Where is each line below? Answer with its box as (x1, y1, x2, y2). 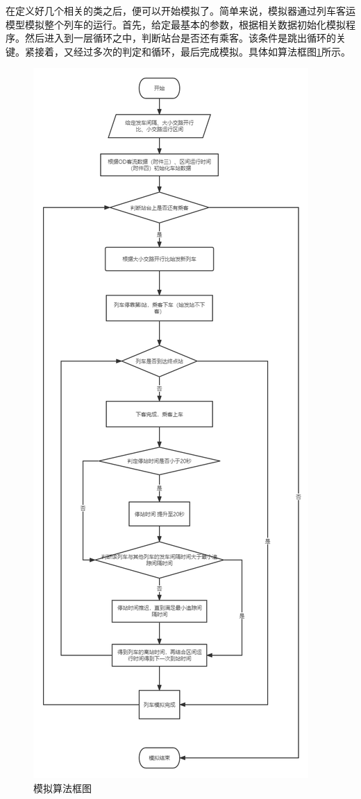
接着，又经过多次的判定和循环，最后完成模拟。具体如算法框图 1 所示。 (34, 44, 351, 58)
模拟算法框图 (33, 780, 92, 795)
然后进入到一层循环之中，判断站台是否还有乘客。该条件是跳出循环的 (24, 31, 336, 45)
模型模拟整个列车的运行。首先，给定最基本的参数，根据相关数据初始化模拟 (6, 17, 346, 31)
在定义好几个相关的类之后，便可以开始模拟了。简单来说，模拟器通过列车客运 (6, 3, 355, 17)
